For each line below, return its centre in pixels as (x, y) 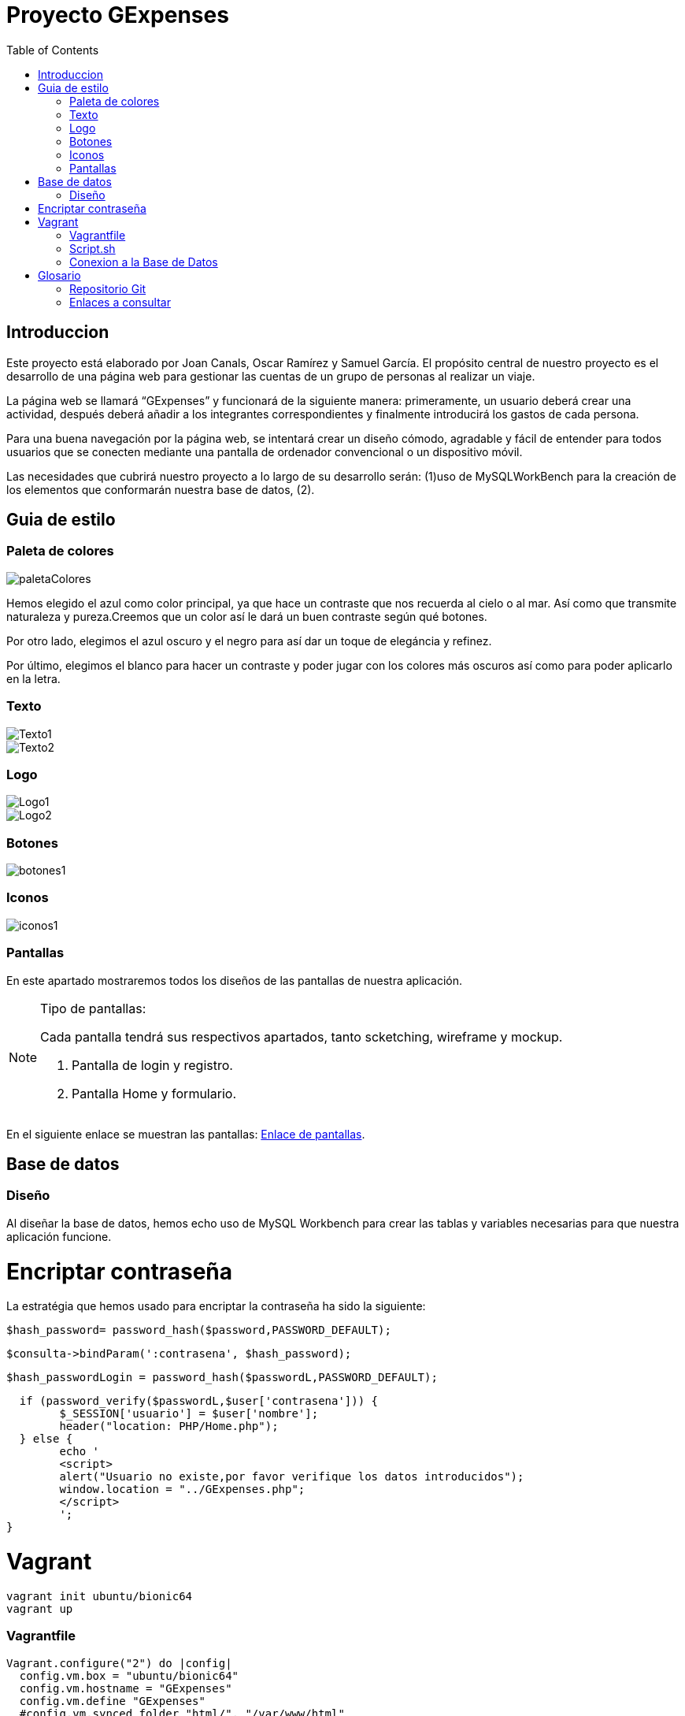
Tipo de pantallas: (93, 1008)
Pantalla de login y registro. (152, 1065)
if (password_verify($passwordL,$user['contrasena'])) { (199, 1401)
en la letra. (33, 678)
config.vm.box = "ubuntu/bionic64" (129, 1675)
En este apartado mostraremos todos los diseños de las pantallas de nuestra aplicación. (235, 980)
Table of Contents (53, 50)
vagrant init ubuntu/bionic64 (100, 1596)
